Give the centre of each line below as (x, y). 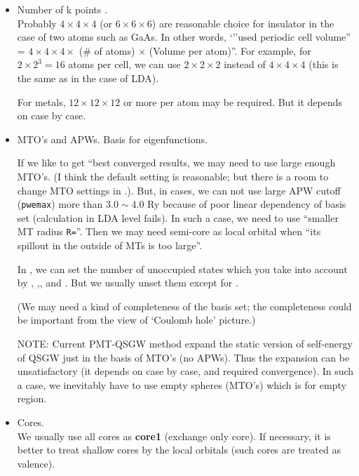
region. (32, 398)
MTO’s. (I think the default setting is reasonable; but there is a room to (173, 176)
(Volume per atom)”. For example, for (230, 50)
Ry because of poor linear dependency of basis (247, 204)
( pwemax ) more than (60, 204)
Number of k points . (62, 9)
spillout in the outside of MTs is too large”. (110, 245)
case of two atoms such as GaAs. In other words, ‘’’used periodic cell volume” (184, 37)
